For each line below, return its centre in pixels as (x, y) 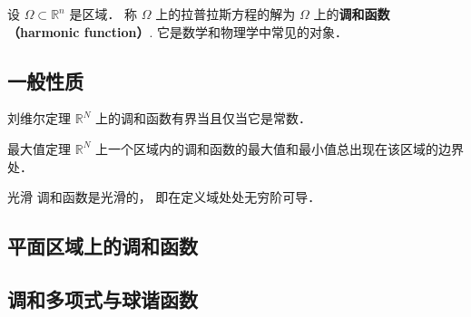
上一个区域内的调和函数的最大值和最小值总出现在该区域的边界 (279, 148)
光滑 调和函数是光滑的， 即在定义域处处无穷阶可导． (164, 197)
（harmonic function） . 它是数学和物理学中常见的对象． (178, 31)
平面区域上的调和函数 (103, 246)
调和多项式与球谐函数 (103, 298)
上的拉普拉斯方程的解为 (226, 14)
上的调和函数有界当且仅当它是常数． (203, 118)
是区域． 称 (103, 14)
